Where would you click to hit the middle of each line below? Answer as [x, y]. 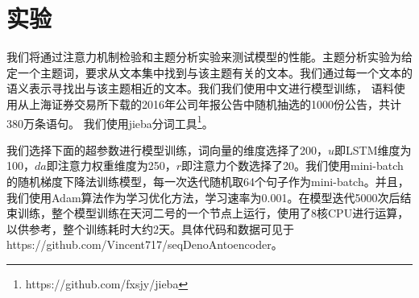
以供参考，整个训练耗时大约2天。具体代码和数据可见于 [150, 228]
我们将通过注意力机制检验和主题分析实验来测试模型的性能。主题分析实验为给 [209, 57]
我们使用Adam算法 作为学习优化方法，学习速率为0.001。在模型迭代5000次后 [203, 197]
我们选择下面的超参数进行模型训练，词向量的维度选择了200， [167, 149]
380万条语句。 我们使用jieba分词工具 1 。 [110, 122]
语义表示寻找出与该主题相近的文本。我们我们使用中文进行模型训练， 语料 [200, 88]
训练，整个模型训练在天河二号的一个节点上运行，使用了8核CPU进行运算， [213, 213]
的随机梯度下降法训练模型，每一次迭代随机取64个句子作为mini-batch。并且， [208, 181]
